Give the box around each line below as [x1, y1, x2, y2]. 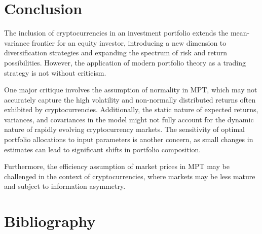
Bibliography [4, 211, 96, 231]
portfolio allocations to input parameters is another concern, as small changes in [4, 134, 253, 145]
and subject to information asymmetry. [4, 181, 126, 191]
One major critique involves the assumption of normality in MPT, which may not [4, 84, 257, 95]
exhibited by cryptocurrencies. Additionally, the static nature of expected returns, [4, 104, 258, 115]
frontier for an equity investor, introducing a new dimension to [31, 37, 227, 48]
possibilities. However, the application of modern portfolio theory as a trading [4, 57, 246, 68]
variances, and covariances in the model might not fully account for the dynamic [4, 114, 254, 124]
